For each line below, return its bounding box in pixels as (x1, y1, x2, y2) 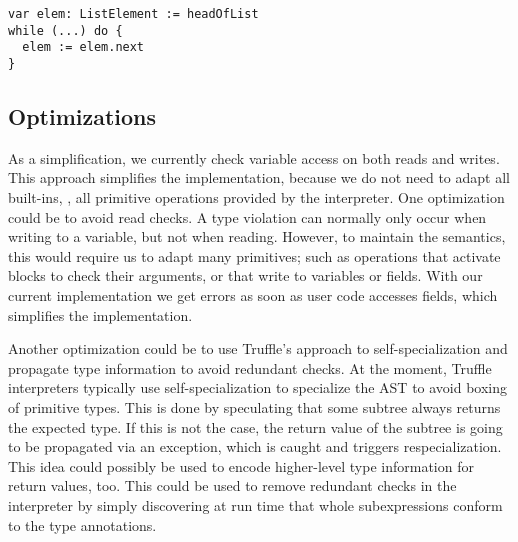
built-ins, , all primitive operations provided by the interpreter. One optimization (8, 187, 505, 208)
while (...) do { (8, 23, 123, 38)
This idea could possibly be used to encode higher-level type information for (8, 455, 474, 476)
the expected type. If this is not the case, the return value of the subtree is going (8, 416, 503, 437)
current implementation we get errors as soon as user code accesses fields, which (8, 284, 498, 305)
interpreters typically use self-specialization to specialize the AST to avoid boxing (8, 377, 508, 398)
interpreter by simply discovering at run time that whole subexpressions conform (8, 494, 503, 515)
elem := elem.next (22, 40, 145, 55)
